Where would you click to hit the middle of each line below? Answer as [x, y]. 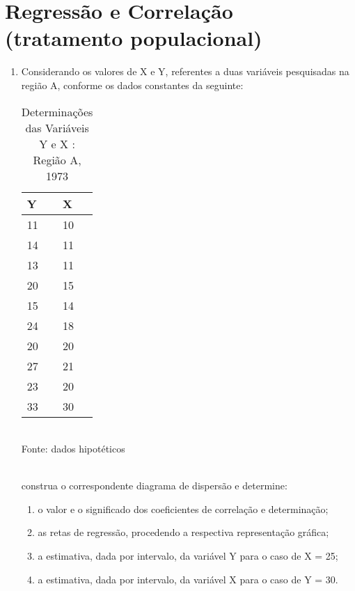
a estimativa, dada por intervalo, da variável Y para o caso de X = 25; [188, 556]
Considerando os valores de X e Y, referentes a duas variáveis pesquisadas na [185, 71]
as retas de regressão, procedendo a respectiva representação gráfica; [183, 532]
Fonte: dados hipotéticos [73, 449]
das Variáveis [57, 127]
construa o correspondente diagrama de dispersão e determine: [154, 486]
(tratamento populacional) [134, 38]
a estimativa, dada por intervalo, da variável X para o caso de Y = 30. [188, 579]
